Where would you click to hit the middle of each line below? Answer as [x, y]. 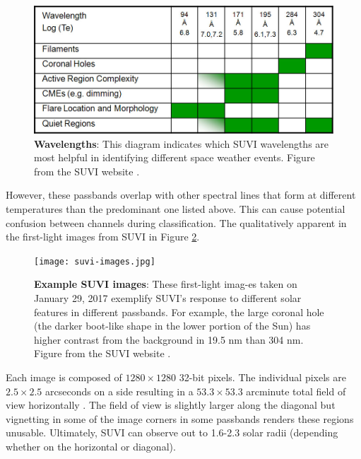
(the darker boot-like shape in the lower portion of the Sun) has [172, 326]
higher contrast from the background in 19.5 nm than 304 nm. [169, 339]
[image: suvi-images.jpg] [95, 261]
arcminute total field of [296, 391]
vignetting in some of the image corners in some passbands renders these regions [180, 418]
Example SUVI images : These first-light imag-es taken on [166, 284]
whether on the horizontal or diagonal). [91, 446]
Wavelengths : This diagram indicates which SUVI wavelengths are [182, 143]
